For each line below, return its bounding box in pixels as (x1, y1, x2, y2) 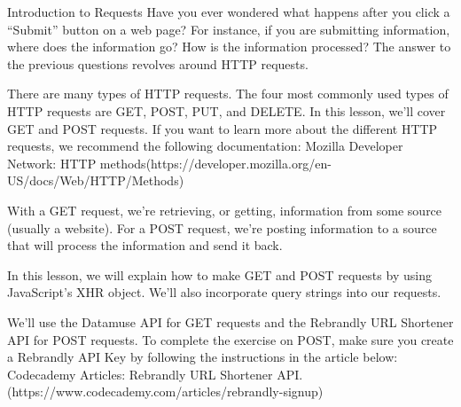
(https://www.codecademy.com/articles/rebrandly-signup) (7, 382, 324, 401)
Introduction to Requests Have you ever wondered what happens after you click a (7, 3, 450, 20)
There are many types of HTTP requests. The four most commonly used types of (7, 84, 449, 103)
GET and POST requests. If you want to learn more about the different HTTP (7, 119, 438, 137)
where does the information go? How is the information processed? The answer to (7, 37, 451, 56)
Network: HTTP (7, 153, 97, 172)
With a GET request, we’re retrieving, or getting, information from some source (7, 200, 442, 219)
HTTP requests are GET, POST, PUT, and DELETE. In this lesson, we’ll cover (7, 101, 446, 120)
